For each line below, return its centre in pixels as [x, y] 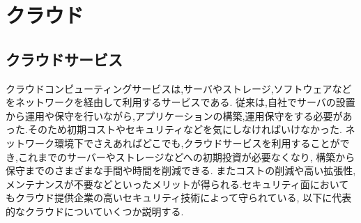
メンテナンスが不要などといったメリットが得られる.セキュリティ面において [177, 184]
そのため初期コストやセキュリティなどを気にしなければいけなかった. [185, 129]
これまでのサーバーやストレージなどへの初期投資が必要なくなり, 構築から [186, 156]
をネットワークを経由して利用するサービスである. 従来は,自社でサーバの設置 [180, 102]
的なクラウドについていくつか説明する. [95, 211]
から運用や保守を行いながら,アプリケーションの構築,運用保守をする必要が [174, 115]
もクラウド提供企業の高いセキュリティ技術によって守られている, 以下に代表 [179, 198]
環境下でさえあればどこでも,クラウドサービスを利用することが [197, 143]
